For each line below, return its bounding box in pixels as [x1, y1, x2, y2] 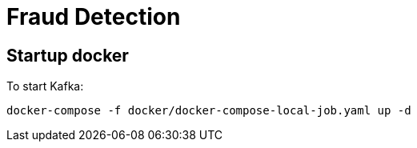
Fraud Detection [6, 3, 181, 30]
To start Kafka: [6, 79, 84, 94]
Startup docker [6, 45, 129, 66]
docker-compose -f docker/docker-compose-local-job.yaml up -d [6, 104, 411, 118]
